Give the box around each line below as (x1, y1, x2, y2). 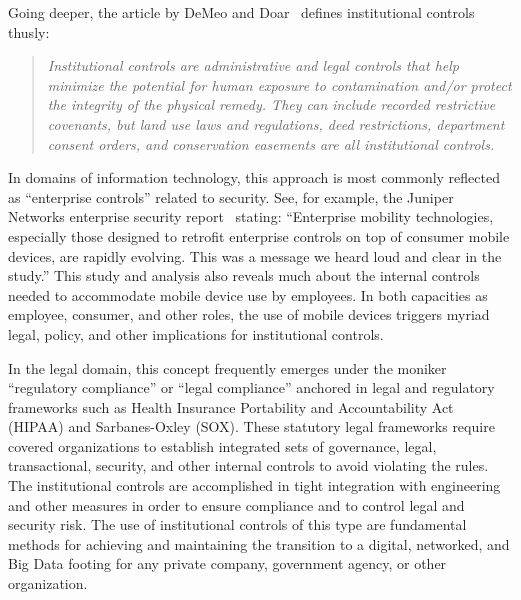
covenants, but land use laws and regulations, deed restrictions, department (47, 113, 505, 134)
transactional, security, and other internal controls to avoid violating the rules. (8, 455, 489, 476)
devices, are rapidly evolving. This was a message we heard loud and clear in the (8, 245, 502, 266)
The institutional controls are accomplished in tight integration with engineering (8, 475, 501, 496)
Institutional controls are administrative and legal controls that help (47, 55, 459, 76)
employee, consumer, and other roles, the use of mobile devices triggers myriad (8, 304, 490, 325)
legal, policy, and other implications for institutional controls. (8, 323, 384, 344)
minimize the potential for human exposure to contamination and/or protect (47, 74, 512, 95)
